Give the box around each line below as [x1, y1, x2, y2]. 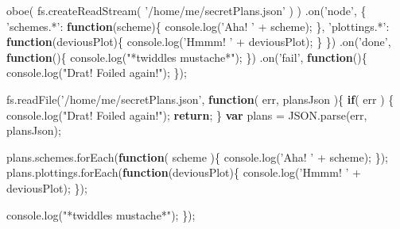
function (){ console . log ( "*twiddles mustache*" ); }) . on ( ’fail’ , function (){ [6, 48, 367, 65]
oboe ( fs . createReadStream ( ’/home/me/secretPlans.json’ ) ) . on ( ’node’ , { [6, 2, 367, 18]
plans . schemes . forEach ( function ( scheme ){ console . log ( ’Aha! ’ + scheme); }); [6, 148, 389, 165]
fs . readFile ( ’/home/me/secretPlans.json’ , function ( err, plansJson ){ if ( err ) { [6, 90, 394, 107]
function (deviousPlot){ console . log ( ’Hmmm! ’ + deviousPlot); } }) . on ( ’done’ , [6, 33, 391, 50]
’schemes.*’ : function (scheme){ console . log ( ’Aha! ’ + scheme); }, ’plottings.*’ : [6, 17, 390, 34]
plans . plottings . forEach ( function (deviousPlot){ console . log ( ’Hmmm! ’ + [6, 164, 361, 181]
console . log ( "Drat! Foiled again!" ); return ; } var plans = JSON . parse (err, [6, 106, 367, 123]
